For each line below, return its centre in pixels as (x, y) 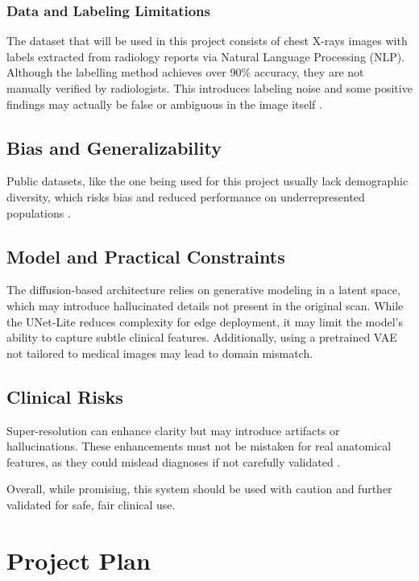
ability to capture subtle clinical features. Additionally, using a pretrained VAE (202, 337)
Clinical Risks (65, 396)
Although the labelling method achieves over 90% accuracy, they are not (185, 72)
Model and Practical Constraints (146, 256)
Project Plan (79, 560)
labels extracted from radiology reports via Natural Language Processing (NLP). (206, 56)
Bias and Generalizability (114, 147)
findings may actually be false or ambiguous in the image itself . (164, 104)
